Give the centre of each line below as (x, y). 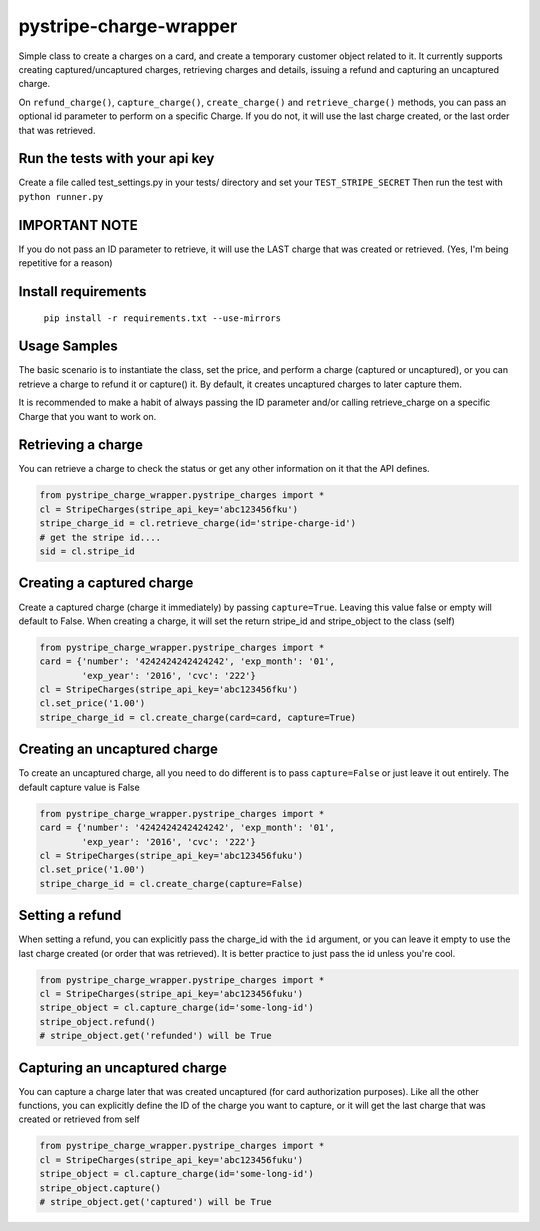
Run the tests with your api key (116, 158)
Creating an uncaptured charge (118, 749)
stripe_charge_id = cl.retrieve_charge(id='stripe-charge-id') (198, 523)
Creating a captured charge (106, 583)
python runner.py (61, 196)
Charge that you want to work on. (87, 416)
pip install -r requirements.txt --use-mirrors (162, 318)
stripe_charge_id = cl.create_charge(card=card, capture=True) (198, 717)
